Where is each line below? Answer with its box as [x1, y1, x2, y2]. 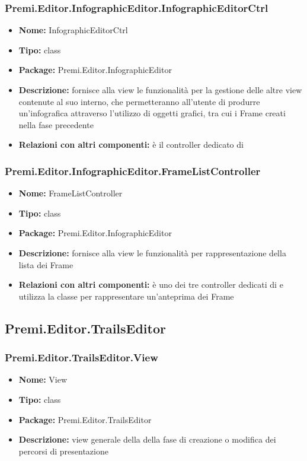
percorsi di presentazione [18, 444, 108, 457]
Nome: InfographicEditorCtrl [18, 24, 128, 36]
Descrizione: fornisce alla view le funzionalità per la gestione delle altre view [18, 84, 302, 96]
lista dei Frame [18, 258, 73, 271]
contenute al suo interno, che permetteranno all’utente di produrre [18, 95, 260, 107]
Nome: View [18, 373, 68, 386]
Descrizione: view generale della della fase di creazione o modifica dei [18, 433, 276, 446]
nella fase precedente [18, 118, 94, 131]
